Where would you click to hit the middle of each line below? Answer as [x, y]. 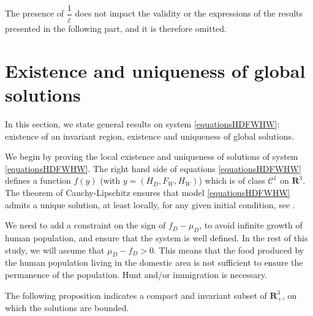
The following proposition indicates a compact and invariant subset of [136, 295]
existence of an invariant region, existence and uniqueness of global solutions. [149, 136]
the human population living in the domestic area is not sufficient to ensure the [154, 262]
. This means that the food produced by [229, 250]
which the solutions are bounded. [67, 307]
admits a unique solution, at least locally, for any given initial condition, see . [150, 204]
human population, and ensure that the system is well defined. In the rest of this [156, 237]
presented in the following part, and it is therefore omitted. [116, 28]
